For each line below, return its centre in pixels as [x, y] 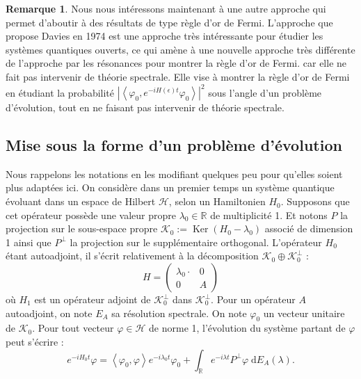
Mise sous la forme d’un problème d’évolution [174, 145]
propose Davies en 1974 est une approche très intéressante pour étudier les [165, 36]
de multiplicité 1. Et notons [269, 215]
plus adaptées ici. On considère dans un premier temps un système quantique [170, 187]
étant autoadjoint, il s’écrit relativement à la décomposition [132, 256]
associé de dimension [309, 228]
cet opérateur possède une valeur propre [91, 215]
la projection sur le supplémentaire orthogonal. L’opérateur [196, 242]
